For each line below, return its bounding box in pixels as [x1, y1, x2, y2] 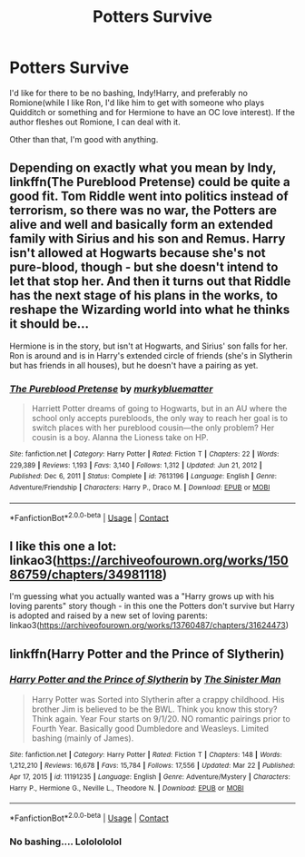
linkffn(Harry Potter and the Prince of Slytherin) [9, 646, 285, 662]
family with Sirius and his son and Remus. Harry [9, 231, 286, 247]
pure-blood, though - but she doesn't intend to [9, 260, 279, 275]
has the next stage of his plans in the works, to [9, 288, 279, 303]
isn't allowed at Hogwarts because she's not [9, 245, 266, 261]
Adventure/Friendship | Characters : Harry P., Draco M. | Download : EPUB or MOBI [9, 483, 271, 492]
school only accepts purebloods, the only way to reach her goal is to [31, 413, 289, 424]
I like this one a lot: [9, 538, 117, 554]
